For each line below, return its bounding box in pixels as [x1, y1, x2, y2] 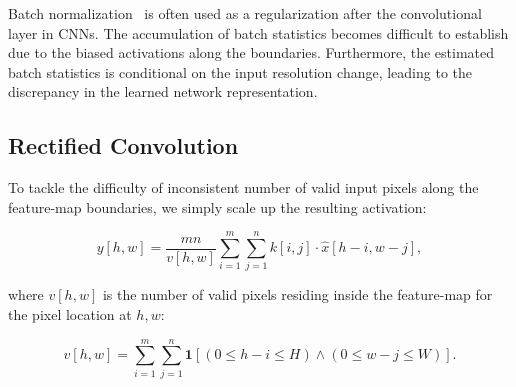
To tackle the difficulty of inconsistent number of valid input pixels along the [8, 177, 479, 198]
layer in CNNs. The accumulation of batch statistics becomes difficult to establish [8, 22, 509, 43]
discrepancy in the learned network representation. [8, 81, 318, 102]
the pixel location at [8, 304, 132, 325]
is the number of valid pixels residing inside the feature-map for [102, 284, 493, 305]
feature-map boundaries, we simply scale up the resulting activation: [8, 196, 427, 217]
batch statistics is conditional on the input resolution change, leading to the [8, 61, 473, 82]
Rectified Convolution [8, 130, 239, 161]
